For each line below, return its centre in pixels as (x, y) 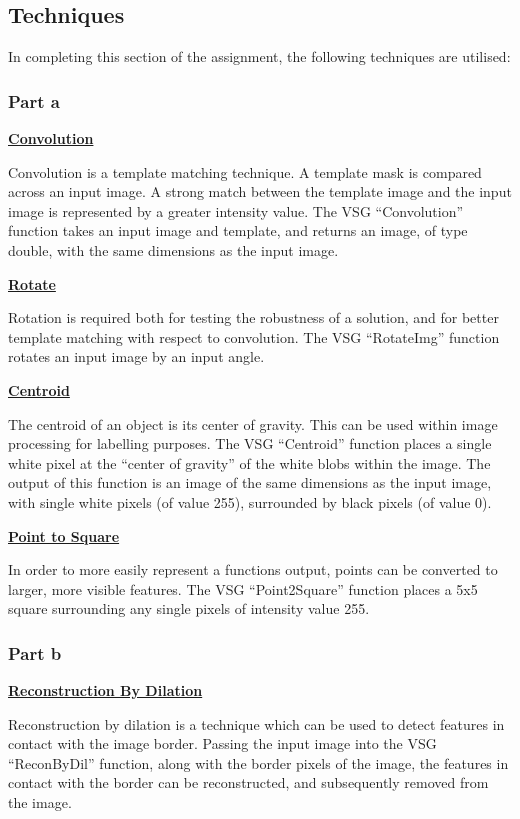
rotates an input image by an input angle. (136, 356)
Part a (34, 100)
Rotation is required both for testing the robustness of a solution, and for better (253, 317)
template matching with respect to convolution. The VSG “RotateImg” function (254, 336)
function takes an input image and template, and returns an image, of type (238, 230)
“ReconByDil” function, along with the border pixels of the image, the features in (258, 762)
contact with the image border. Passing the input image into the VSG (222, 743)
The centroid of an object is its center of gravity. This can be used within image (253, 423)
